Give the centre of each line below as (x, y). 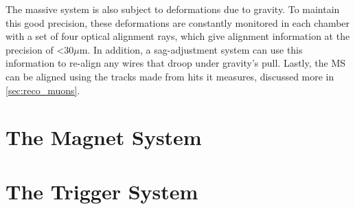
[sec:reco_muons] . (43, 90)
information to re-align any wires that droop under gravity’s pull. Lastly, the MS (176, 63)
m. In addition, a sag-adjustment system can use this (191, 49)
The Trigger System (102, 191)
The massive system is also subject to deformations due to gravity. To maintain (173, 9)
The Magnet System (104, 137)
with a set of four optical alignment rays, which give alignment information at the (178, 36)
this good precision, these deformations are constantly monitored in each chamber (178, 22)
